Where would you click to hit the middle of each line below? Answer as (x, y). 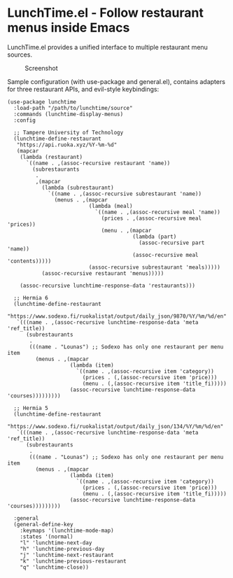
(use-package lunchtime (42, 102)
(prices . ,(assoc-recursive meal (151, 218)
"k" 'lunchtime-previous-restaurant (73, 561)
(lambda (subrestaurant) (78, 188)
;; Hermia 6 (31, 298)
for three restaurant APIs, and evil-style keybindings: (83, 89)
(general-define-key (43, 524)
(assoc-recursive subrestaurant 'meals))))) (154, 267)
